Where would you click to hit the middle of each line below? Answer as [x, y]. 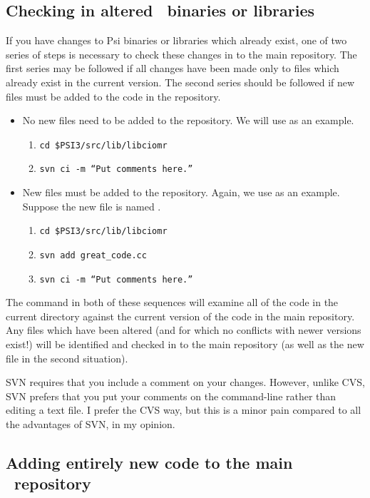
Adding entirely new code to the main [149, 462]
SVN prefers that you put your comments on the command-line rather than [171, 396]
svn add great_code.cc [93, 255]
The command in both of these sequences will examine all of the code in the [172, 302]
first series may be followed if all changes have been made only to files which [173, 68]
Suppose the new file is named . [92, 206]
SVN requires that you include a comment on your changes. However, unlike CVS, [185, 382]
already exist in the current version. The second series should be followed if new [180, 82]
